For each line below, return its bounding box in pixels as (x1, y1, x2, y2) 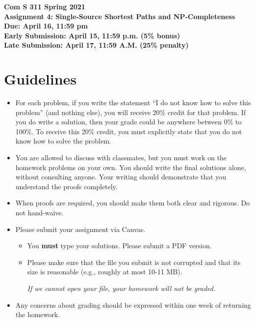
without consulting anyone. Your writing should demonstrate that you (15, 172, 227, 182)
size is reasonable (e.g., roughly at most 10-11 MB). (27, 266, 182, 277)
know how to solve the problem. (15, 136, 111, 146)
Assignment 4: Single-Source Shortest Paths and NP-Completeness (4, 11, 235, 21)
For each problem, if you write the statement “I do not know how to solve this (15, 97, 251, 108)
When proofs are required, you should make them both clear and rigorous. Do (15, 198, 250, 208)
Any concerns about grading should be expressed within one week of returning (15, 299, 251, 310)
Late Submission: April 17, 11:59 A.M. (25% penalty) (4, 40, 189, 50)
